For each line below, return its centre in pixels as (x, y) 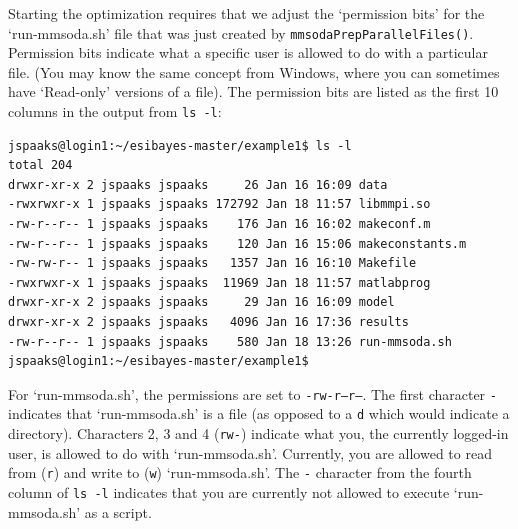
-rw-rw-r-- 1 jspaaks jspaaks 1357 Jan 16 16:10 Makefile (212, 263)
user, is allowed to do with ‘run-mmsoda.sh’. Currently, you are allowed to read (250, 452)
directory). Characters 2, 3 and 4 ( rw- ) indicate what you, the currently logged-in (258, 433)
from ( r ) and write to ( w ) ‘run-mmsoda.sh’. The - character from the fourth (240, 472)
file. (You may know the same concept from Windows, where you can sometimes (254, 71)
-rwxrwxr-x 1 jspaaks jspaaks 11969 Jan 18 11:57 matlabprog (219, 282)
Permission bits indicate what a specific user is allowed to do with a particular (248, 52)
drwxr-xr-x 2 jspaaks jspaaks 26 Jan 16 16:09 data (198, 184)
